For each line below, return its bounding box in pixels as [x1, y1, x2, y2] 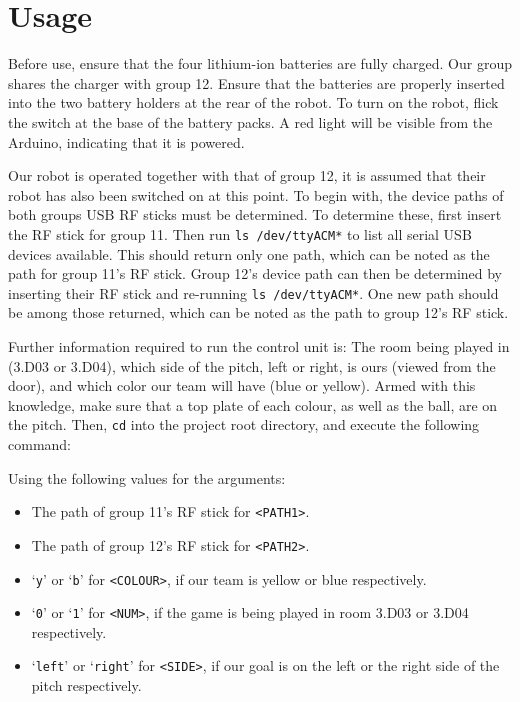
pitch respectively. [31, 675, 142, 696]
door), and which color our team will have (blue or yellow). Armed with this [8, 375, 476, 396]
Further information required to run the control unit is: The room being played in [8, 335, 510, 356]
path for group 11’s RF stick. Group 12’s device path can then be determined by [8, 263, 503, 284]
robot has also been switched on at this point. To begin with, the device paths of [8, 184, 504, 205]
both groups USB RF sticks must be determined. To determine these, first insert [8, 204, 502, 225]
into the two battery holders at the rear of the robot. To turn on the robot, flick [8, 92, 499, 113]
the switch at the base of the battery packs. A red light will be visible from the [8, 111, 493, 132]
